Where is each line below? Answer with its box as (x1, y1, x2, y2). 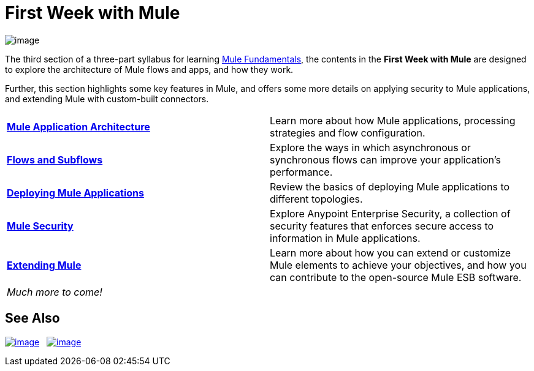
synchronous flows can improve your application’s (270, 153, 502, 166)
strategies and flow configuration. (270, 126, 425, 139)
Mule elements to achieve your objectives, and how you (270, 258, 527, 271)
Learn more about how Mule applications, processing (270, 114, 516, 127)
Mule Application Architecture (7, 120, 150, 133)
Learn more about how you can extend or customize (270, 246, 511, 259)
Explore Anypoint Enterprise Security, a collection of (270, 207, 511, 220)
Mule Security (7, 219, 74, 232)
